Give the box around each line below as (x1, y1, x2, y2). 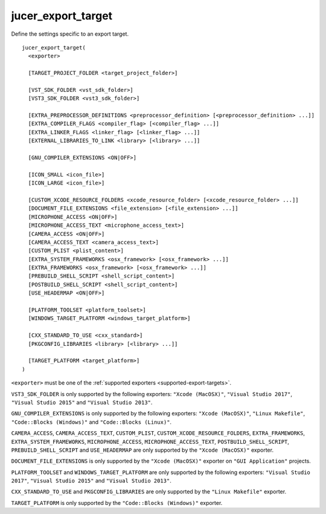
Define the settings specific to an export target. (11, 30, 129, 37)
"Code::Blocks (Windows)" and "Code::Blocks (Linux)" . (11, 418, 172, 426)
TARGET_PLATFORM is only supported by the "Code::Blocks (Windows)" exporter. (11, 499, 223, 506)
